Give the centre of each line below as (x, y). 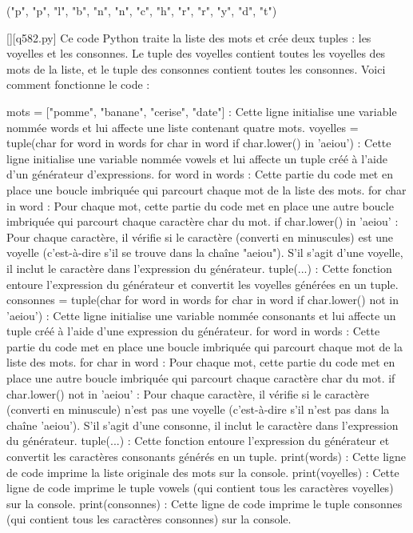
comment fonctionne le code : (78, 84)
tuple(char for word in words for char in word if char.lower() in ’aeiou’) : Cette (199, 143)
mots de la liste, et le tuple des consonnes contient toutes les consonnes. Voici (196, 68)
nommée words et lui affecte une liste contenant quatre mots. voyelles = (183, 127)
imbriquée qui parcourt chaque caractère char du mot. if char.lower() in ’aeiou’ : (203, 221)
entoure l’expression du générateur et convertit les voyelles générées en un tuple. (203, 284)
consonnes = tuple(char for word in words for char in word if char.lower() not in (203, 300)
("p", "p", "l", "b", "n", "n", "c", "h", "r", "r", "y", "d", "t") (142, 10)
